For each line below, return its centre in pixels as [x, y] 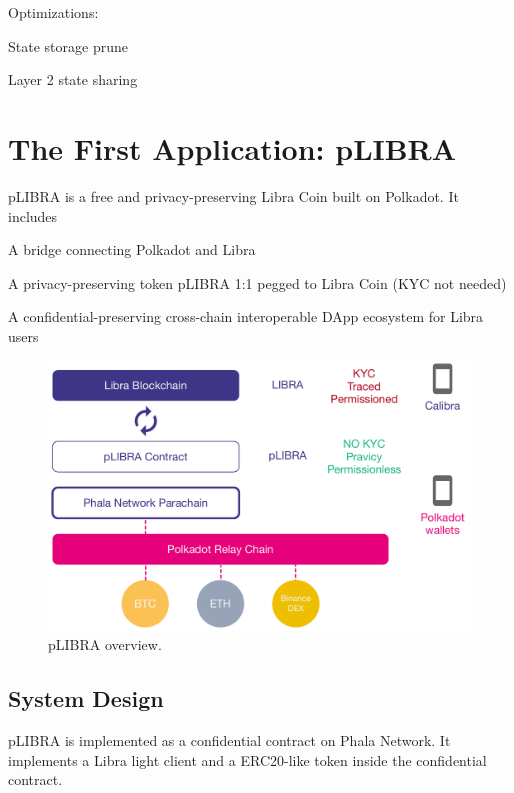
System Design [86, 698]
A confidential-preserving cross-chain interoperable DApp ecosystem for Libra [246, 316]
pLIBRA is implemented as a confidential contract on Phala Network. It [229, 740]
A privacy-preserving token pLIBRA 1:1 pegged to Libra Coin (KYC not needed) [257, 282]
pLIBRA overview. [105, 644]
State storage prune [68, 45]
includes [33, 215]
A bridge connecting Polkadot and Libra [132, 249]
